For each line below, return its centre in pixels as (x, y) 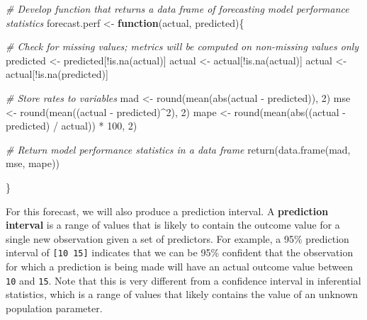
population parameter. (54, 308)
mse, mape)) (33, 163)
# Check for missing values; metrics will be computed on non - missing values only (182, 46)
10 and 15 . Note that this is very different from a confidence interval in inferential (183, 280)
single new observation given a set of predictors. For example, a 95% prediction (177, 238)
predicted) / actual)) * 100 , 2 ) (72, 126)
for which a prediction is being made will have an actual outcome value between (180, 266)
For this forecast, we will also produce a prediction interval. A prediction (167, 211)
